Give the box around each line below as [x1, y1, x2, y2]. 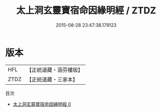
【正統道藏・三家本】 [26, 76, 78, 83]
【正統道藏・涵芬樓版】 [26, 66, 84, 73]
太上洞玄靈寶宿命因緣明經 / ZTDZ [16, 5, 156, 16]
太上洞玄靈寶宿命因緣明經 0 [12, 101, 71, 107]
